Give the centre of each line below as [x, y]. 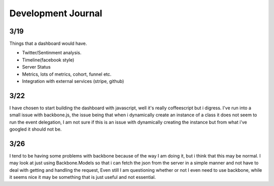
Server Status [36, 67]
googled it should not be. [36, 129]
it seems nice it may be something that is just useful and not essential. [83, 177]
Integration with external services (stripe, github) [73, 81]
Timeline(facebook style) [48, 60]
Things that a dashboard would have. [48, 44]
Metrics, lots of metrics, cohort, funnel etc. [67, 74]
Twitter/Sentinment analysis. [52, 53]
